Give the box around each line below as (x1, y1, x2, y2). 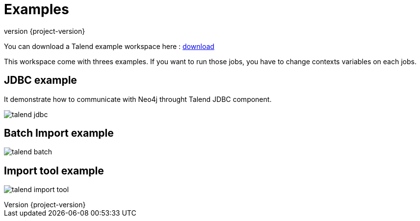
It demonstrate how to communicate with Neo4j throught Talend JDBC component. (4, 95, 272, 103)
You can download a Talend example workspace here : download (4, 42, 214, 50)
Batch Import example (4, 127, 114, 140)
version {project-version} (4, 26, 85, 35)
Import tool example (4, 164, 104, 177)
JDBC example (4, 74, 77, 87)
